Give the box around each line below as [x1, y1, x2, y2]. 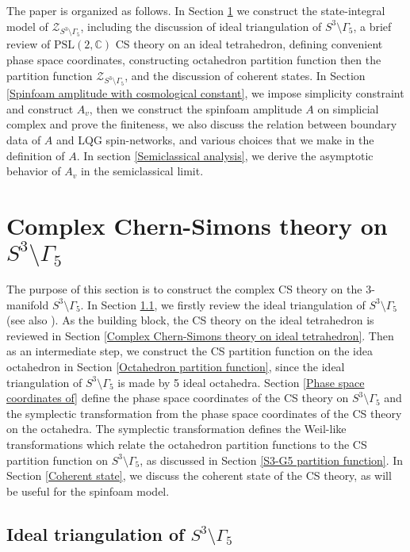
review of [6, 36, 51, 52]
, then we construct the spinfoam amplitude [89, 100, 302, 117]
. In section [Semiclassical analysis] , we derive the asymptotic [76, 147, 374, 163]
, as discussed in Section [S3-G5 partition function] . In [140, 451, 404, 468]
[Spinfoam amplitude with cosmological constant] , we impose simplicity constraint [6, 85, 404, 102]
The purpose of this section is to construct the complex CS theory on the [6, 280, 362, 297]
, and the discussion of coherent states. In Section [125, 67, 366, 83]
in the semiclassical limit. [80, 163, 204, 179]
